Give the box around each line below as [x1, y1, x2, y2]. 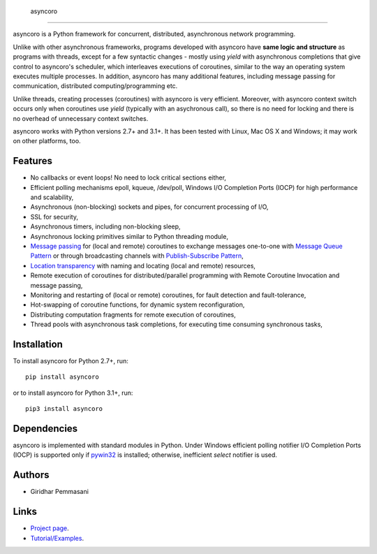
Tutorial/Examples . [30, 534, 84, 542]
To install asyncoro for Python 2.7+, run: [13, 356, 128, 365]
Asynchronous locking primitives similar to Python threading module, [30, 232, 228, 240]
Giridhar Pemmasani [30, 488, 89, 496]
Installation [13, 338, 63, 350]
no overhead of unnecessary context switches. [13, 114, 149, 122]
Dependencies [13, 423, 78, 435]
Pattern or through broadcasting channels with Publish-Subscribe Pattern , [30, 252, 244, 260]
